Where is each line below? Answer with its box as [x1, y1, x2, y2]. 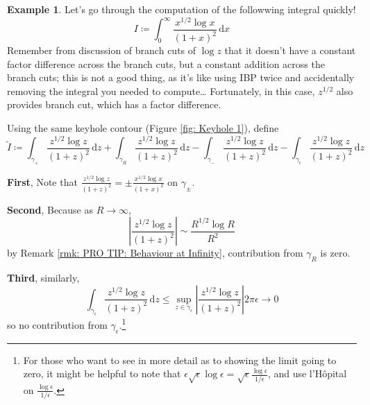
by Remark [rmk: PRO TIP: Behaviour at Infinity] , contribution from [7, 245, 303, 260]
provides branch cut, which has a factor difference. [7, 97, 221, 112]
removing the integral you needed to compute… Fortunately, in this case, [7, 83, 315, 98]
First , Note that [7, 174, 78, 189]
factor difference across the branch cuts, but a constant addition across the [7, 56, 325, 71]
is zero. [320, 245, 351, 260]
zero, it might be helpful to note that [23, 366, 181, 381]
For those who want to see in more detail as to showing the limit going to [23, 352, 337, 367]
